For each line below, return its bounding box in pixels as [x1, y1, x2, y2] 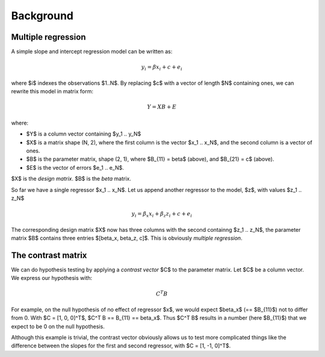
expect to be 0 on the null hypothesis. [11, 323, 105, 330]
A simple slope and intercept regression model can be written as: [11, 48, 173, 55]
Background [11, 9, 73, 22]
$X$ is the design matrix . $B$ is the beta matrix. [11, 175, 132, 182]
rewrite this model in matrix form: [11, 88, 93, 95]
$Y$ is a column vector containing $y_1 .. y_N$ [26, 130, 141, 138]
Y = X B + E [147, 104, 177, 111]
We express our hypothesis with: [11, 275, 93, 282]
